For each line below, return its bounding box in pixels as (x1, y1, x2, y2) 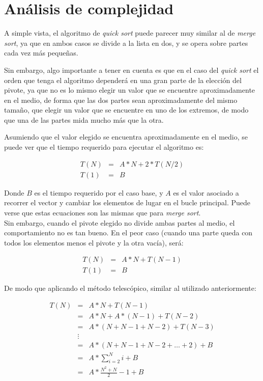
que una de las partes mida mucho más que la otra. (4, 114, 164, 125)
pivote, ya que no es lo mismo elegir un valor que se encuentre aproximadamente (4, 85, 255, 95)
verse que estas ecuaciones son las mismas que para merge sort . (4, 207, 201, 217)
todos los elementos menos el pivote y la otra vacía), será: (4, 237, 184, 248)
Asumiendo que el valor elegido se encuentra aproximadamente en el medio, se (4, 131, 248, 142)
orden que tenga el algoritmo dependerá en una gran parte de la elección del (4, 74, 242, 85)
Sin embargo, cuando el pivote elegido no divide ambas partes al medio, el (4, 217, 235, 228)
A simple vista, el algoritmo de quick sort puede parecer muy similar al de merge (4, 28, 256, 38)
